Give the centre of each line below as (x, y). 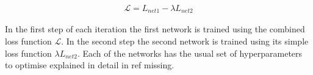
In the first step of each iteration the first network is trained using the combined (155, 29)
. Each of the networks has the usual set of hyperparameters (190, 53)
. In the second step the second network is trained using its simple (185, 41)
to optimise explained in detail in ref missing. (90, 65)
